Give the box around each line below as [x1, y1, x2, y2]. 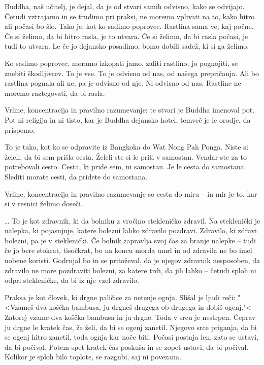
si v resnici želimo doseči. [5, 198, 83, 209]
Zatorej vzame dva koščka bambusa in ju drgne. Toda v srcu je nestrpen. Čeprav [5, 312, 256, 322]
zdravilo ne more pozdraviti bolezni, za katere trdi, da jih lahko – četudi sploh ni [5, 265, 256, 275]
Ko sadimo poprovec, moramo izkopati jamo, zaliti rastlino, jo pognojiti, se [5, 57, 238, 68]
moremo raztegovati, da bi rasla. [5, 87, 105, 98]
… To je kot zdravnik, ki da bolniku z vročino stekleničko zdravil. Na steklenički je [5, 215, 260, 226]
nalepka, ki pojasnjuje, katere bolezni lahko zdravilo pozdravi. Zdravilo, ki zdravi [5, 225, 257, 236]
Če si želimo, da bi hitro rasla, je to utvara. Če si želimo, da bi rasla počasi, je [5, 30, 248, 41]
